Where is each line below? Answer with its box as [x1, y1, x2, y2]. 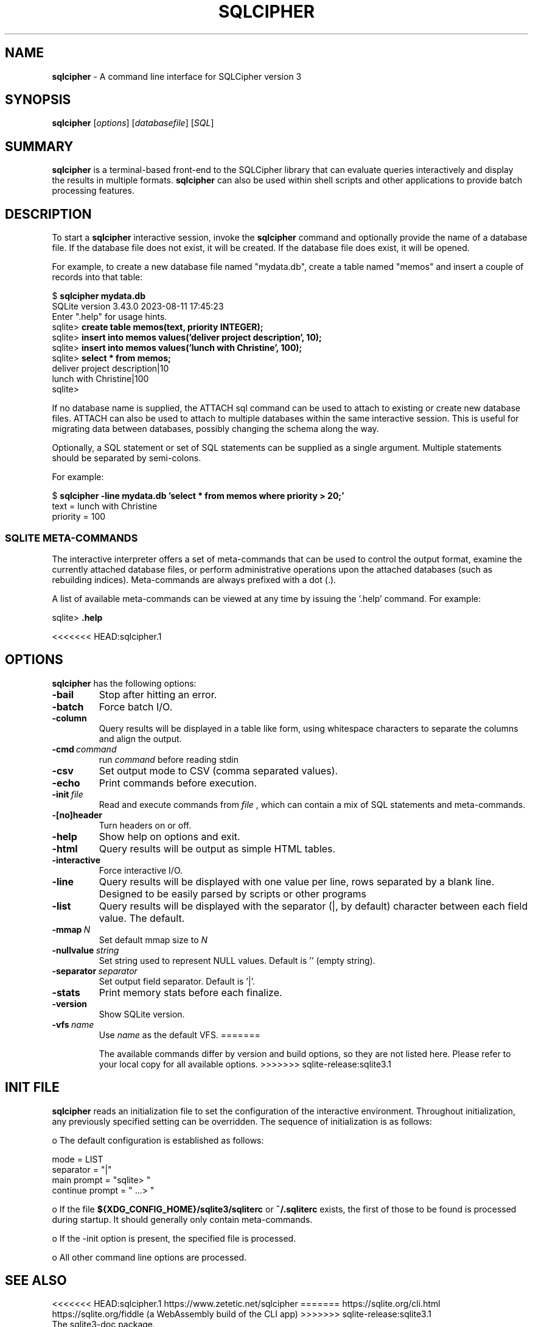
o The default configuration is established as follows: [52, 1134, 264, 1145]
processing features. [52, 185, 134, 196]
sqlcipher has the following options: [52, 678, 197, 688]
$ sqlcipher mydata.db [52, 291, 146, 302]
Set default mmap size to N [99, 934, 208, 945]
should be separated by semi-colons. [52, 453, 201, 464]
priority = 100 [52, 511, 106, 522]
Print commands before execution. [99, 776, 257, 789]
